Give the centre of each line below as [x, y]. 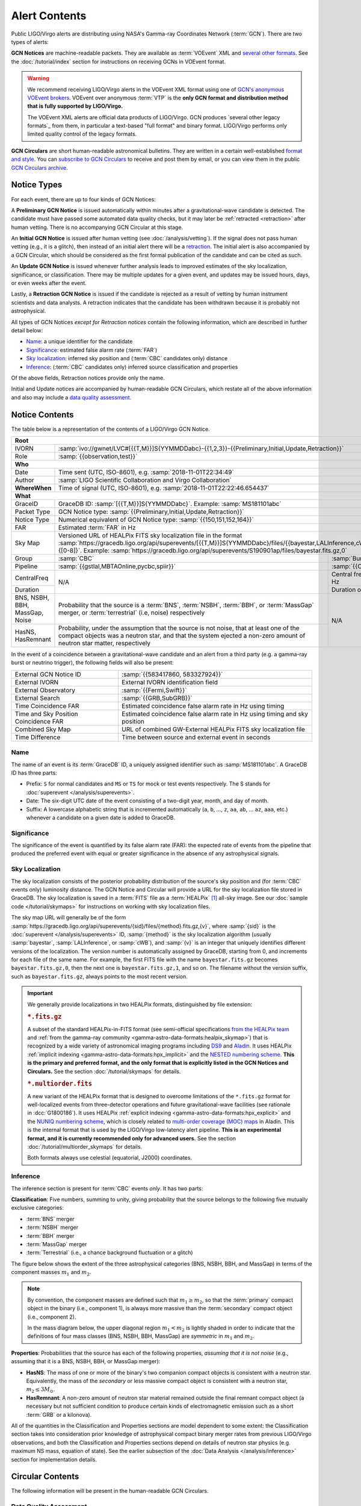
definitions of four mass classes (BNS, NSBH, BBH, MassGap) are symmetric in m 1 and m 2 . [141, 1337]
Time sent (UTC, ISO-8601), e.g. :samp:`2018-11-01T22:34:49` [146, 472]
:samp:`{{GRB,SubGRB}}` [157, 698]
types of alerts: [30, 42]
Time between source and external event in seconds [196, 737]
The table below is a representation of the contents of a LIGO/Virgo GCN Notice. [110, 429]
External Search [37, 698]
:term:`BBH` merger [50, 1236]
